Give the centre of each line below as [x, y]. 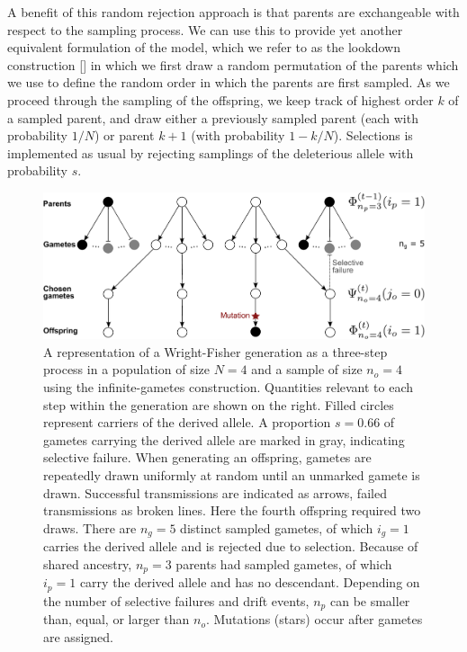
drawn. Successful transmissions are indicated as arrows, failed [215, 492]
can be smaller [370, 600]
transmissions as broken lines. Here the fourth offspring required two [232, 510]
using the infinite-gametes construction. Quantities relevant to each [229, 387]
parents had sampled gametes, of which [284, 563]
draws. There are [90, 527]
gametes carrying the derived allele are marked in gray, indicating [224, 439]
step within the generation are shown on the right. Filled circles [219, 404]
